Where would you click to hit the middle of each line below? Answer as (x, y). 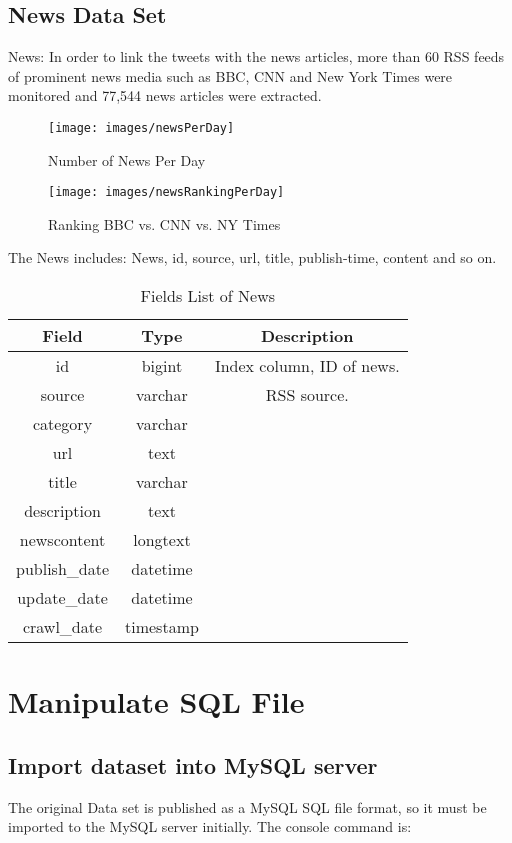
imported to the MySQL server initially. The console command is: (210, 826)
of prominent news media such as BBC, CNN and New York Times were (230, 75)
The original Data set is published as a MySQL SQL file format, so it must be (247, 806)
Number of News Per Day (127, 159)
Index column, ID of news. (307, 366)
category (62, 424)
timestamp (162, 627)
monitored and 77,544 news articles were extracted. (165, 95)
